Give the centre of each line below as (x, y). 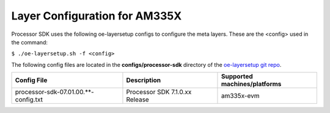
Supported (237, 77)
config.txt (29, 100)
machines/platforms (251, 84)
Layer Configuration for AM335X (97, 16)
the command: (30, 42)
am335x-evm (240, 96)
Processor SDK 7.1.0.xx (159, 92)
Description (144, 80)
